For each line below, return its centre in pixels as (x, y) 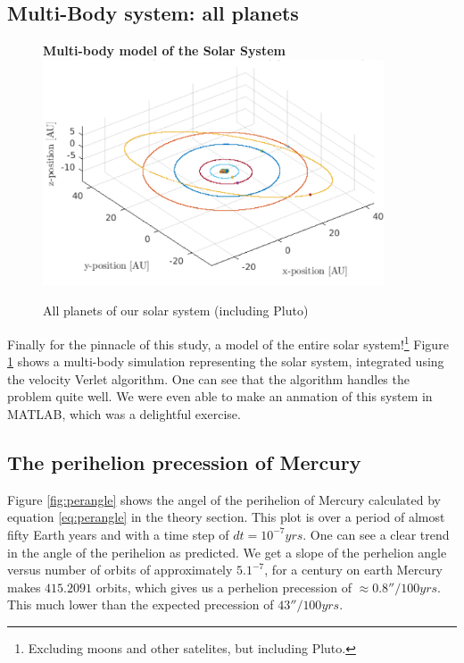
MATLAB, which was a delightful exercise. (124, 413)
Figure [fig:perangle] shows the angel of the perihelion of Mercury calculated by (224, 499)
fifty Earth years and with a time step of (118, 534)
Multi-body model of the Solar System (164, 50)
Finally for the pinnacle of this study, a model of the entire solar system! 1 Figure (228, 342)
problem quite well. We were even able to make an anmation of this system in (220, 396)
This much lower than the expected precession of (141, 604)
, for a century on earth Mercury (354, 570)
